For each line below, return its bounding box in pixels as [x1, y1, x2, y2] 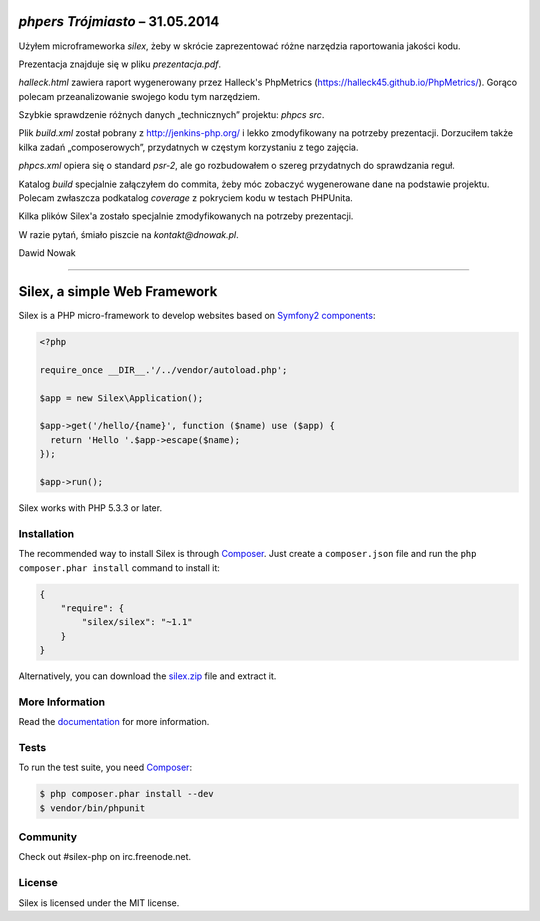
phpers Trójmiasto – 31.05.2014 [18, 13, 220, 30]
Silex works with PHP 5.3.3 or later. [18, 501, 163, 514]
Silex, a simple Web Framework [18, 283, 218, 300]
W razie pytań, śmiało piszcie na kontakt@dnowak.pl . [18, 228, 239, 240]
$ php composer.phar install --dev [39, 788, 214, 800]
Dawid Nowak [18, 247, 77, 259]
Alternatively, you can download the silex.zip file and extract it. [18, 670, 277, 682]
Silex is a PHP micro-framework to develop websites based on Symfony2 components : [18, 310, 376, 322]
